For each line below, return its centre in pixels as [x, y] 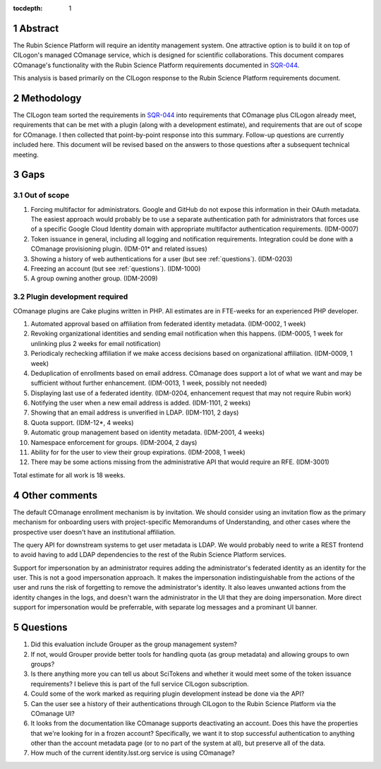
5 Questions [40, 627]
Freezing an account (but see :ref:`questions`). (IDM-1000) [116, 269]
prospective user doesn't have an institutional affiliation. [95, 532]
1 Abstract [36, 28]
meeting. [26, 155]
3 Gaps [29, 175]
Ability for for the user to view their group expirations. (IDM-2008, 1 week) [138, 453]
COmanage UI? [53, 713]
